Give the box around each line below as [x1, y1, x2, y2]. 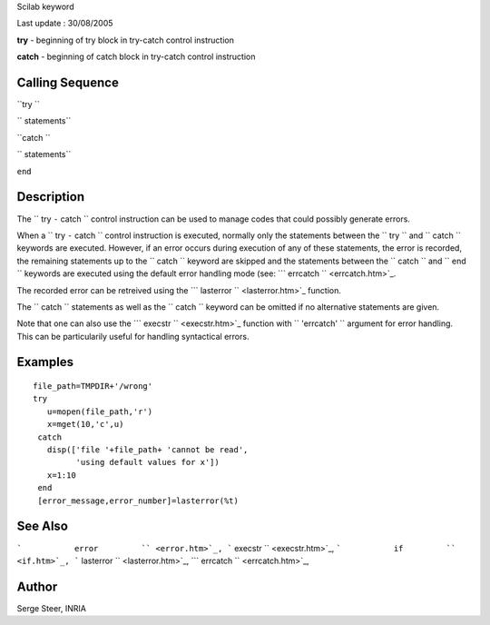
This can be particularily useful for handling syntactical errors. [16, 331, 250, 342]
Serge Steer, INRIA [16, 602, 86, 613]
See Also [16, 519, 68, 534]
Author [16, 579, 58, 594]
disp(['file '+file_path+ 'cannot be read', [46, 445, 249, 455]
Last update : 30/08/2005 [16, 18, 113, 29]
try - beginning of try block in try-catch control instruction [16, 35, 235, 45]
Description [16, 189, 85, 204]
